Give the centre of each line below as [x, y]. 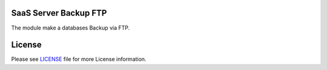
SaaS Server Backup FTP [59, 13]
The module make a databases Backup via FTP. [71, 28]
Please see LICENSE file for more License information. [79, 59]
